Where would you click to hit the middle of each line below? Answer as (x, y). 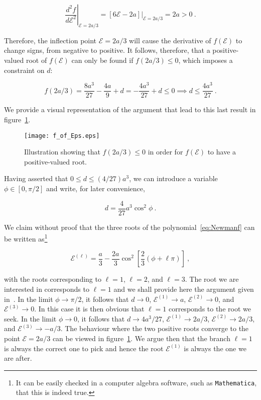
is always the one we (215, 348)
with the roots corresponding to (53, 279)
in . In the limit (29, 299)
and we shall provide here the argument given (184, 289)
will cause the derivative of (170, 40)
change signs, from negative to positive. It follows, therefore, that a (107, 50)
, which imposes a (206, 60)
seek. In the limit (30, 318)
